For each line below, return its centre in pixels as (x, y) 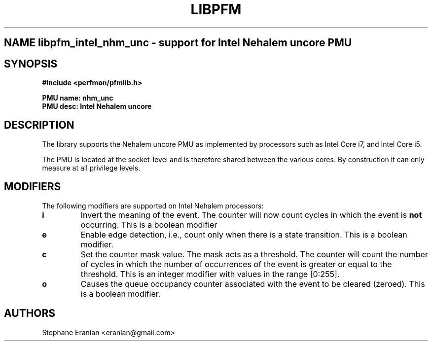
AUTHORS (30, 313)
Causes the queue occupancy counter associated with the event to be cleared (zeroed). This (253, 284)
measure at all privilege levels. (91, 168)
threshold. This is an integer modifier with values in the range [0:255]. (210, 274)
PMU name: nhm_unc (78, 98)
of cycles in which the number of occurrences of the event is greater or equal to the (236, 264)
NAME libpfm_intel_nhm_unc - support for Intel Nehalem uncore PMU (178, 43)
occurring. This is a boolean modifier (149, 224)
